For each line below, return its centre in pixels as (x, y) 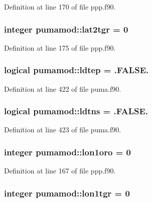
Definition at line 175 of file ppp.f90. (60, 47)
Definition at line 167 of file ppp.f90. (60, 171)
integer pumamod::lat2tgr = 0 (66, 29)
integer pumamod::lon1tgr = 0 (67, 193)
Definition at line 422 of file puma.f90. (63, 88)
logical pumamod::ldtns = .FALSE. (76, 111)
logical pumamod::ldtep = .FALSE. (77, 70)
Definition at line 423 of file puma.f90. (63, 130)
